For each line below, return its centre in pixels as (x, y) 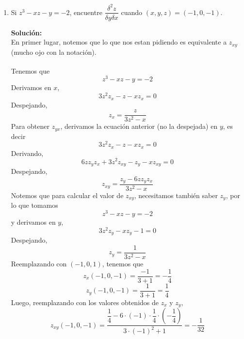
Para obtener (30, 126)
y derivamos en (33, 222)
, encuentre (86, 12)
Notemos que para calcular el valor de (67, 195)
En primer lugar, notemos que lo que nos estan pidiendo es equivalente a (119, 42)
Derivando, (27, 153)
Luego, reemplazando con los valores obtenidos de (85, 302)
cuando (132, 12)
